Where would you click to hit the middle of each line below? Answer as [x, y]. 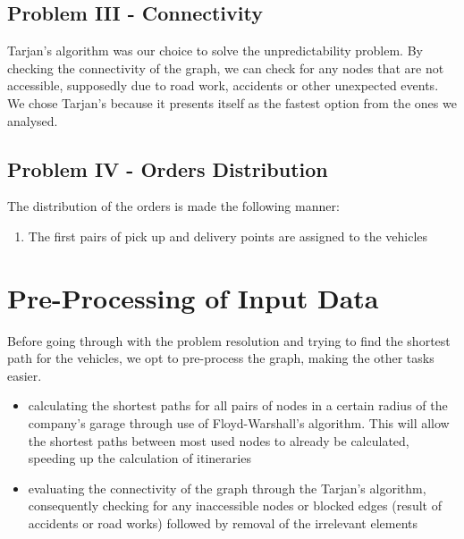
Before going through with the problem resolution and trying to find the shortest [229, 340]
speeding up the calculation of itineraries [139, 458]
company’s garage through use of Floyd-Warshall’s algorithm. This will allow [239, 423]
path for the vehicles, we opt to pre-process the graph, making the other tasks [221, 358]
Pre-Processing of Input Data [193, 297]
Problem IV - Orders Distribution [168, 168]
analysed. [33, 120]
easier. [25, 375]
